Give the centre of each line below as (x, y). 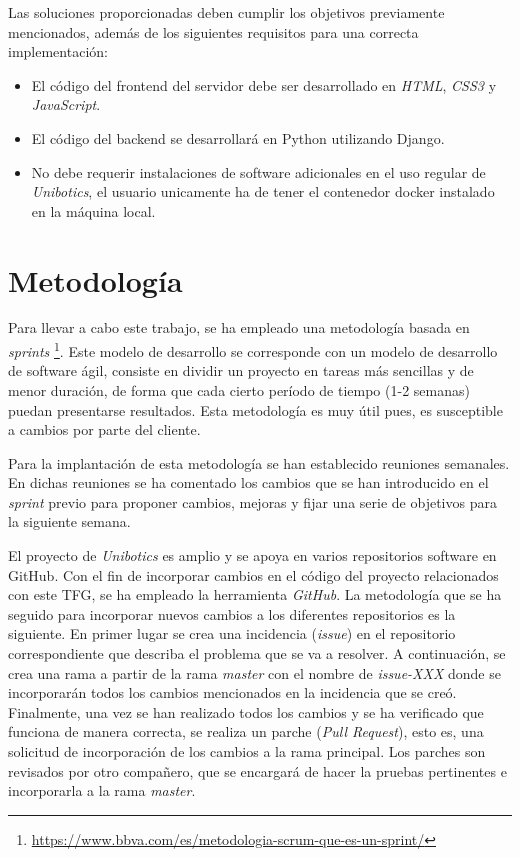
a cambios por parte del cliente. (104, 429)
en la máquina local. (93, 210)
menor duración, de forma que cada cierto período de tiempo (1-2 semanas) (239, 389)
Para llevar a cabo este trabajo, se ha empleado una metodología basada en (239, 327)
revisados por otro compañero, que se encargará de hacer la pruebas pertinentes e (257, 770)
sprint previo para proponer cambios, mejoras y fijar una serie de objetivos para (252, 501)
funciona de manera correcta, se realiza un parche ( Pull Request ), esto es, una (246, 731)
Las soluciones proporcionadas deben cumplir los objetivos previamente (226, 12)
